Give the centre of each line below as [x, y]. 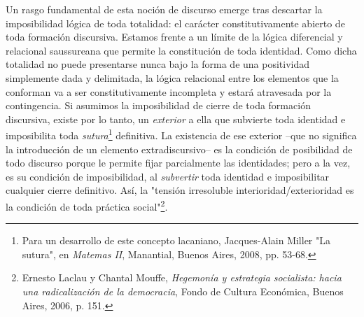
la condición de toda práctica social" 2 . [87, 205]
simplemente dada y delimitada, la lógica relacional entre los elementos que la [172, 77]
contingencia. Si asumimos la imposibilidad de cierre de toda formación [158, 105]
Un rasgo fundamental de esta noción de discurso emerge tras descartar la [164, 9]
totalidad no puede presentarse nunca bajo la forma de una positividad [158, 64]
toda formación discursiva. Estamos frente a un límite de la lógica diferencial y [174, 37]
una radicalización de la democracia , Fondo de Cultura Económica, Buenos [183, 291]
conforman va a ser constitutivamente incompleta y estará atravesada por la [169, 91]
